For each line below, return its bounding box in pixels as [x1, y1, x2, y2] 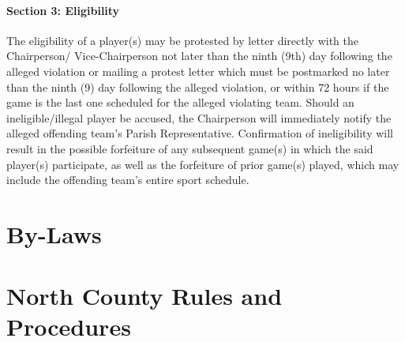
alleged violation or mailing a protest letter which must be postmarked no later [6, 62, 390, 79]
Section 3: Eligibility [6, 2, 120, 18]
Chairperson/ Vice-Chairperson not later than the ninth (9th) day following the [6, 47, 392, 64]
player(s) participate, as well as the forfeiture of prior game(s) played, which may [6, 156, 399, 172]
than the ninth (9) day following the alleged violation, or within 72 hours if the [6, 78, 389, 95]
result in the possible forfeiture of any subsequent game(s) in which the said [6, 140, 373, 156]
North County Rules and [6, 280, 283, 312]
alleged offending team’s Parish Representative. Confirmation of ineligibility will [6, 125, 393, 141]
